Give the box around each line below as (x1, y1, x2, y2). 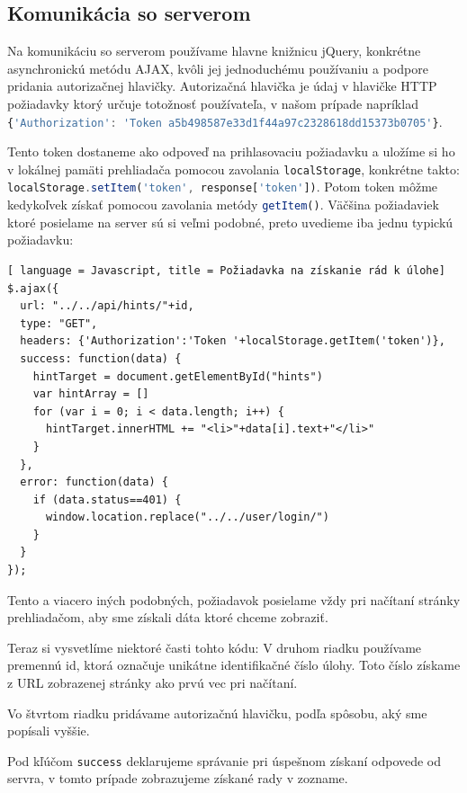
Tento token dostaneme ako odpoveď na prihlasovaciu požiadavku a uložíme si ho (7, 142, 455, 161)
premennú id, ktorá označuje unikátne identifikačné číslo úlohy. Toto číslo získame (7, 655, 461, 674)
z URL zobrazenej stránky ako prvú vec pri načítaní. (7, 673, 298, 692)
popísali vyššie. (7, 721, 90, 740)
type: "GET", (20, 316, 98, 330)
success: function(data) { (20, 352, 182, 365)
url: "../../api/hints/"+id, (20, 299, 194, 313)
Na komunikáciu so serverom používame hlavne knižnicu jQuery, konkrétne (7, 41, 421, 60)
